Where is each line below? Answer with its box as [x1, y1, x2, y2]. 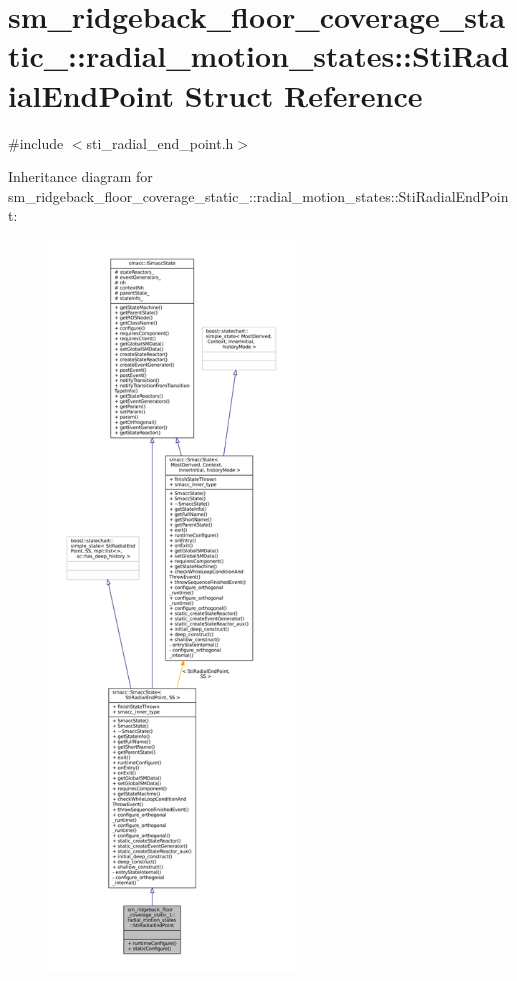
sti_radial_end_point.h [86, 132, 234, 153]
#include [8, 132, 64, 153]
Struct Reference [184, 74, 423, 115]
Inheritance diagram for [8, 166, 153, 187]
